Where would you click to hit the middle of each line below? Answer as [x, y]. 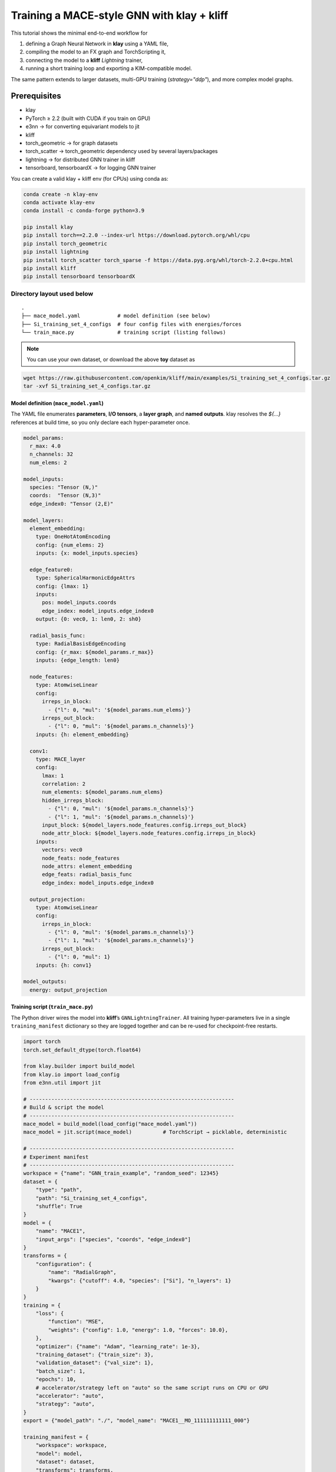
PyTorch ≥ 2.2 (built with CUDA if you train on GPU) [88, 118]
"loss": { [50, 1314]
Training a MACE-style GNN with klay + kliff [120, 15]
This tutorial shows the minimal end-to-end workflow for [79, 33]
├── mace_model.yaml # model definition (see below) [116, 316]
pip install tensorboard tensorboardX [79, 276]
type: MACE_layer [61, 759]
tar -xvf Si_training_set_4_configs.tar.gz [87, 386]
